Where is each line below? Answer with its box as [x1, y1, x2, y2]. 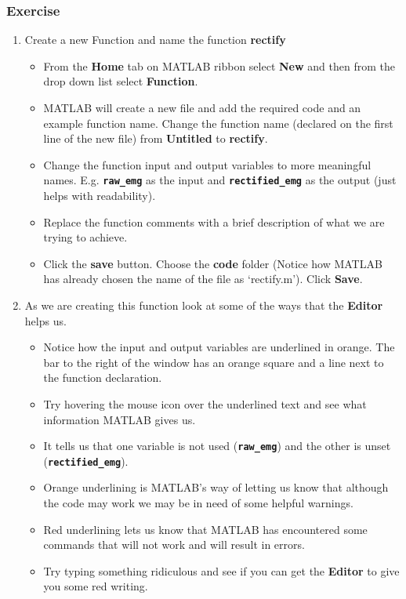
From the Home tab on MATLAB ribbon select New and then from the [43, 57, 395, 74]
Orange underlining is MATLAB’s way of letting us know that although [43, 479, 389, 496]
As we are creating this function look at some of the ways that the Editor [24, 297, 383, 313]
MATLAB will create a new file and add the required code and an [43, 100, 361, 115]
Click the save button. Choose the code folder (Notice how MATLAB [43, 255, 382, 271]
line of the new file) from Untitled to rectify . [43, 130, 268, 147]
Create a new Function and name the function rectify [24, 31, 286, 48]
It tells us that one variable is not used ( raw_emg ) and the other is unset [43, 437, 391, 454]
